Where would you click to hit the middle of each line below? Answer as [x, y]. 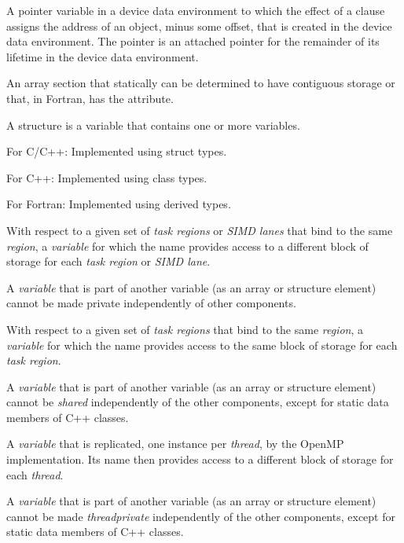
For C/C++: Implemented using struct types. [117, 151]
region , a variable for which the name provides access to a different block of [187, 246]
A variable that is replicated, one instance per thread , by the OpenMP [175, 444]
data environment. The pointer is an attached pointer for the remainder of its [193, 41]
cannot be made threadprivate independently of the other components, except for [201, 516]
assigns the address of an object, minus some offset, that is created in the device [199, 26]
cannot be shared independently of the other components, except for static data [198, 402]
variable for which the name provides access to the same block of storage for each [202, 345]
